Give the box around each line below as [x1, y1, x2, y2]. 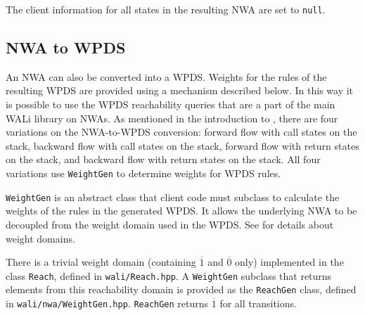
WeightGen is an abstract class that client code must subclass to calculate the [6, 189, 340, 204]
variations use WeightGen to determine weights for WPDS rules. [6, 166, 281, 181]
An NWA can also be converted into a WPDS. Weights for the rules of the [6, 69, 327, 84]
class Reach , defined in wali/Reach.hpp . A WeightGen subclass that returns [6, 268, 332, 283]
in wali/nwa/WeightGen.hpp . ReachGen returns [6, 296, 209, 311]
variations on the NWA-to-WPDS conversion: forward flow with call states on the [6, 124, 357, 139]
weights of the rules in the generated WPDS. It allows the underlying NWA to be [6, 203, 357, 218]
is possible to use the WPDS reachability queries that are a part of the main [6, 97, 335, 112]
